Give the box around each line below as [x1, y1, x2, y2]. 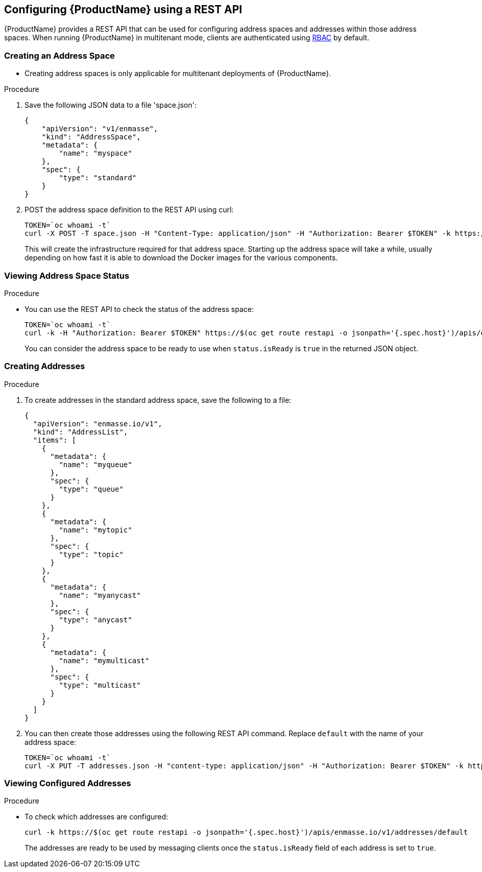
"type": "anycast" [59, 615, 132, 624]
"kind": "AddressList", [33, 427, 128, 436]
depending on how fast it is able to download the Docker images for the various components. [25, 253, 338, 262]
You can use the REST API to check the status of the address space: [25, 304, 254, 313]
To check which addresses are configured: [25, 812, 168, 821]
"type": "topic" [59, 550, 124, 559]
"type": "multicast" [59, 681, 141, 689]
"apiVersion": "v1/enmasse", [41, 125, 158, 133]
